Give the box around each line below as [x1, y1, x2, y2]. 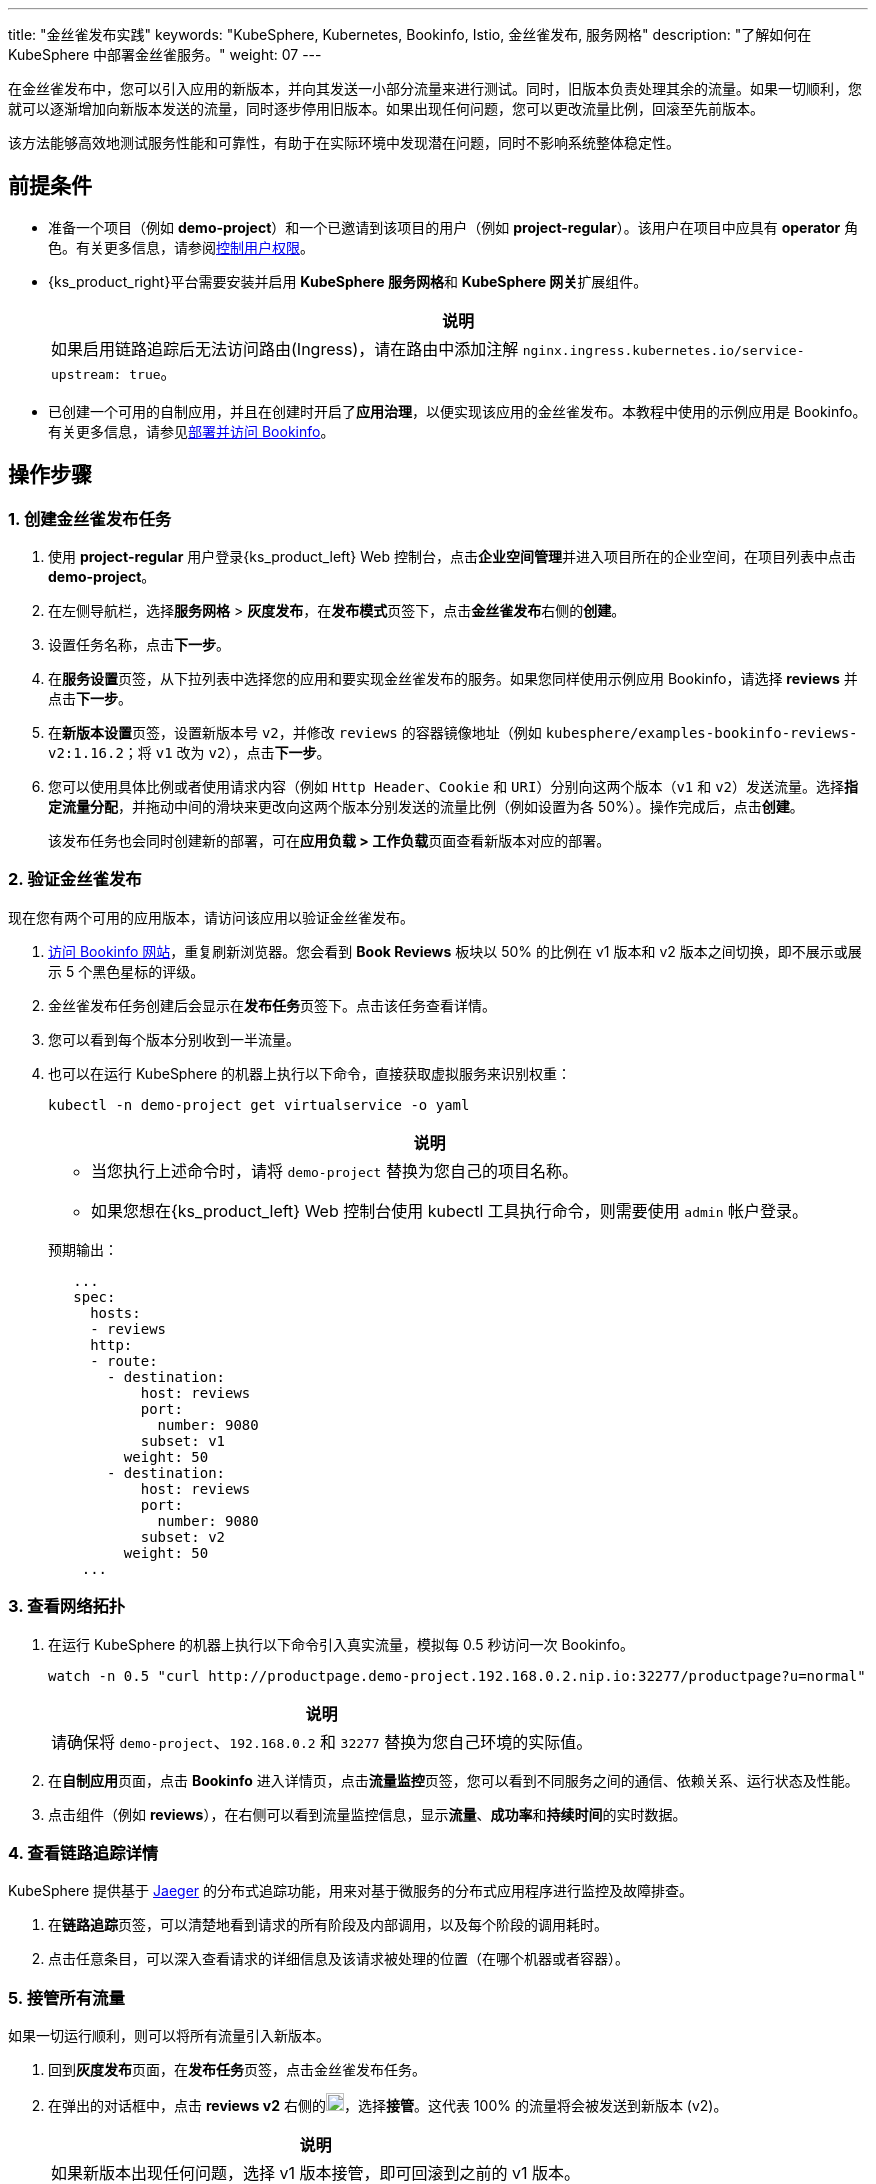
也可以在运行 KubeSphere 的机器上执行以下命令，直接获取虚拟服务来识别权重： [48, 1064, 572, 1082]
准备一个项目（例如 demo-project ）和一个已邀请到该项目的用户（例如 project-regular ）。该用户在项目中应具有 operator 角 [48, 218, 859, 236]
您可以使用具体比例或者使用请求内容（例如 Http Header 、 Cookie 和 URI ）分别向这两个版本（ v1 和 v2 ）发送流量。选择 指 [48, 778, 858, 796]
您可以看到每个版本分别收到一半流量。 [48, 1030, 300, 1048]
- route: [90, 1352, 158, 1369]
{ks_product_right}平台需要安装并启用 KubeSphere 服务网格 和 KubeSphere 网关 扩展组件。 [48, 272, 648, 290]
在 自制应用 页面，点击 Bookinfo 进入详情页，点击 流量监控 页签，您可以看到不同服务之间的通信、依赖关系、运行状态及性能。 [48, 1771, 859, 1789]
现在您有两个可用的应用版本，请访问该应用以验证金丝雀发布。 [8, 908, 414, 926]
